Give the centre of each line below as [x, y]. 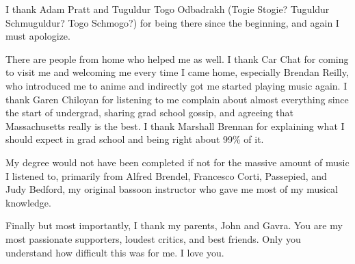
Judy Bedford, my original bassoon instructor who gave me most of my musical [172, 189]
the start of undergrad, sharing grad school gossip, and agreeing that [150, 113]
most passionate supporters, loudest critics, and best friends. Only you [153, 238]
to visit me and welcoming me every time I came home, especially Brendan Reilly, [177, 72]
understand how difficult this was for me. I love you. [115, 252]
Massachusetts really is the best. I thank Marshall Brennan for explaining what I [175, 126]
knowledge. [28, 202]
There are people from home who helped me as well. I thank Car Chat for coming [177, 58]
